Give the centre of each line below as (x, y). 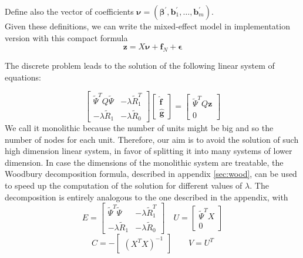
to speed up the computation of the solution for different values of (124, 185)
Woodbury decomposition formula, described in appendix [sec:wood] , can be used (151, 174)
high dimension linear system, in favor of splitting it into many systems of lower (149, 151)
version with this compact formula (66, 37)
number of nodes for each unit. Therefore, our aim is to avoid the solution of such (152, 139)
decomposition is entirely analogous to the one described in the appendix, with (147, 197)
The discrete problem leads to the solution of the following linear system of (140, 65)
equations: (23, 77)
